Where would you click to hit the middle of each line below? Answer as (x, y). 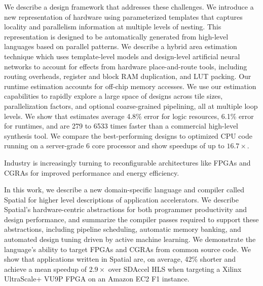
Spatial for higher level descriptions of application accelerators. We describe (121, 199)
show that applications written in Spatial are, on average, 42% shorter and (120, 259)
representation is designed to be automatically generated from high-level (116, 36)
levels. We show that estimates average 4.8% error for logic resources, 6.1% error (129, 116)
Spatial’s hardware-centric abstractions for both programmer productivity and (125, 209)
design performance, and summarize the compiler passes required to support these (131, 219)
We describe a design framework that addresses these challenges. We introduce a (129, 7)
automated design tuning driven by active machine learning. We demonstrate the (130, 239)
